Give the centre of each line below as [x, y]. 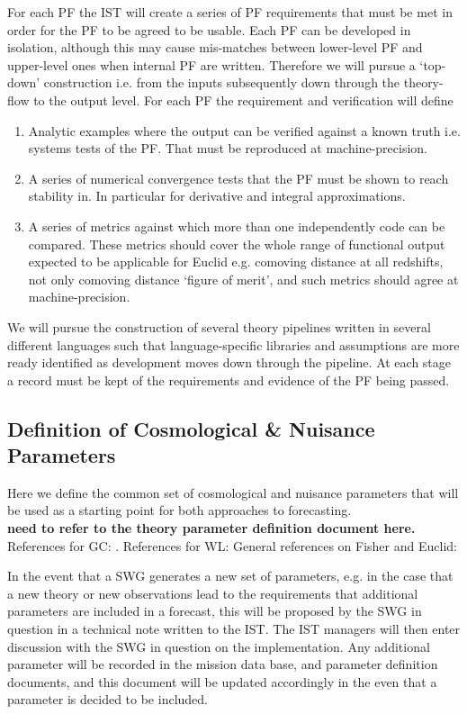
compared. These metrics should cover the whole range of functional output [237, 244]
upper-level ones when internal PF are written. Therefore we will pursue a [211, 64]
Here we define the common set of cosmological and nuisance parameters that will [233, 492]
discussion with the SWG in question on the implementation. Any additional [219, 646]
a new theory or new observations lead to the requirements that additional [213, 593]
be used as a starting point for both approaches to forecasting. [180, 510]
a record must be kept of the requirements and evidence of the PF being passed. [229, 380]
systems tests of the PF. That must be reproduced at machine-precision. [228, 148]
